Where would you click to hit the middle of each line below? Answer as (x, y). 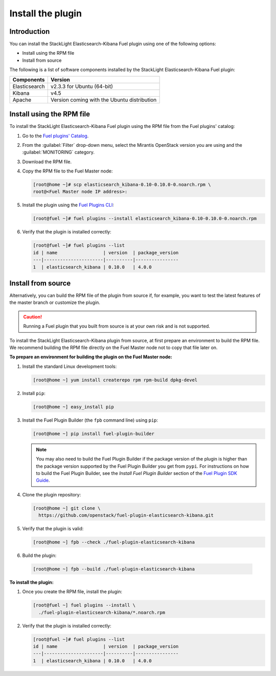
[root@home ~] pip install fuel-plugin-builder (94, 433)
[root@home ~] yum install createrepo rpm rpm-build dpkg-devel (115, 380)
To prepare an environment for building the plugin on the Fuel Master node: (91, 357)
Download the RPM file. (47, 162)
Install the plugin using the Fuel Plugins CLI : (68, 205)
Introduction (30, 31)
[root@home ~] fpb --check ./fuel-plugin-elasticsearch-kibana (114, 542)
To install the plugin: (31, 582)
